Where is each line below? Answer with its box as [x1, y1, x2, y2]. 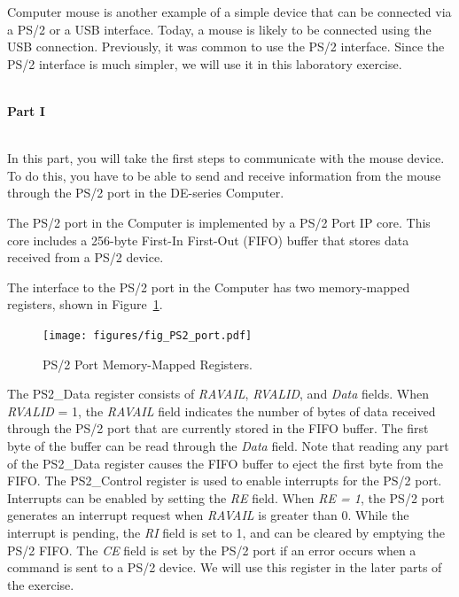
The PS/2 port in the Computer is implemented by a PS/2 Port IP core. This [7, 213, 431, 231]
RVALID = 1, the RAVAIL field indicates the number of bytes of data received [7, 401, 436, 420]
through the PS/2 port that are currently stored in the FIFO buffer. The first [7, 419, 429, 438]
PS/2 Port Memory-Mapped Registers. [43, 354, 253, 373]
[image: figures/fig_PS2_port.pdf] [43, 329, 253, 342]
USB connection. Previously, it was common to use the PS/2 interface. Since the [7, 37, 445, 56]
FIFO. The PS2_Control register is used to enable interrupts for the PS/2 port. [7, 471, 442, 490]
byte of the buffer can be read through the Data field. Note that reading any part [7, 436, 449, 454]
